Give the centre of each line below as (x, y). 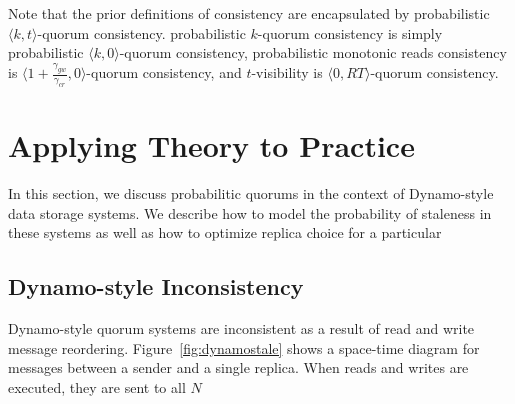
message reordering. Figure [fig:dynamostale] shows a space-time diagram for (244, 347)
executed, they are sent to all (97, 386)
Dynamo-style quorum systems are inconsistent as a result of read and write (241, 327)
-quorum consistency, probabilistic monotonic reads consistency (313, 52)
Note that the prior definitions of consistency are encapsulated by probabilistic (249, 13)
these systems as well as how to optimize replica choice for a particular (225, 232)
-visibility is (287, 72)
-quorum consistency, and (164, 72)
